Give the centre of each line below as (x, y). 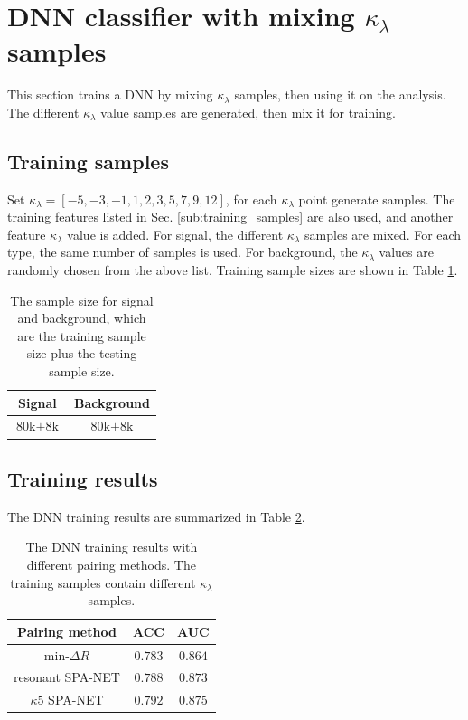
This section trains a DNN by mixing (110, 95)
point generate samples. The (377, 199)
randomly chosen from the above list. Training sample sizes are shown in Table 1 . (233, 270)
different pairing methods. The (111, 564)
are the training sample (82, 335)
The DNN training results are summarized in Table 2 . (156, 516)
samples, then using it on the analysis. (340, 95)
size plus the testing (82, 353)
